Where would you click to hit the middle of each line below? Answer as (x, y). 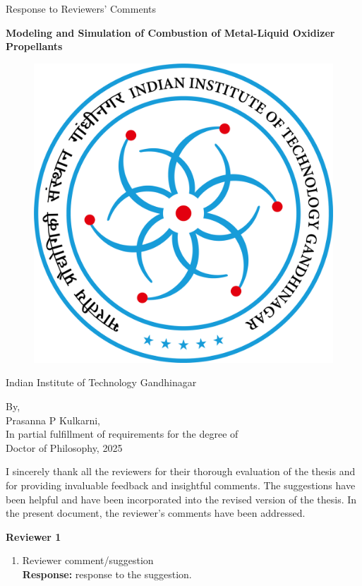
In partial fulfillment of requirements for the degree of (122, 434)
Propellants (34, 46)
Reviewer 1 (34, 536)
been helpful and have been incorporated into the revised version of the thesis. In (181, 499)
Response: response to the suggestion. (107, 574)
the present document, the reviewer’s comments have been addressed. (156, 513)
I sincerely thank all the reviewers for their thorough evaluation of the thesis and (181, 471)
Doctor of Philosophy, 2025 (64, 447)
